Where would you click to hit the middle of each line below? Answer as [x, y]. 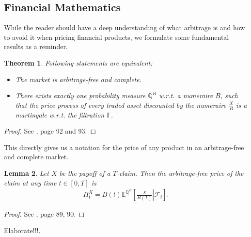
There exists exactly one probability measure [80, 95]
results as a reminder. [36, 46]
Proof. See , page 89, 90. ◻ [44, 214]
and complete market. [36, 157]
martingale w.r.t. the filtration [60, 114]
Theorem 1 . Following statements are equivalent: [78, 62]
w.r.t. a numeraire [186, 95]
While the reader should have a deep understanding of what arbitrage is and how [125, 27]
